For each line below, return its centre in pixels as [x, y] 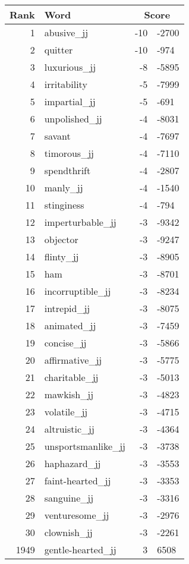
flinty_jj [62, 256]
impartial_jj [70, 101]
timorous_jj [69, 153]
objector [61, 239]
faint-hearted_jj [78, 480]
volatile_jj [66, 412]
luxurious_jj [70, 67]
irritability [66, 84]
